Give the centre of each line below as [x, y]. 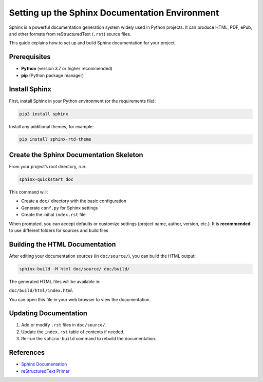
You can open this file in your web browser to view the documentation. [80, 299]
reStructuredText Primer [46, 371]
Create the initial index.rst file [54, 215]
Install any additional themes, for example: [51, 126]
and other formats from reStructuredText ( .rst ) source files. [70, 34]
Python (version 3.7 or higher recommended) [67, 69]
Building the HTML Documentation [63, 244]
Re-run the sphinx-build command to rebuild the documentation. [89, 339]
